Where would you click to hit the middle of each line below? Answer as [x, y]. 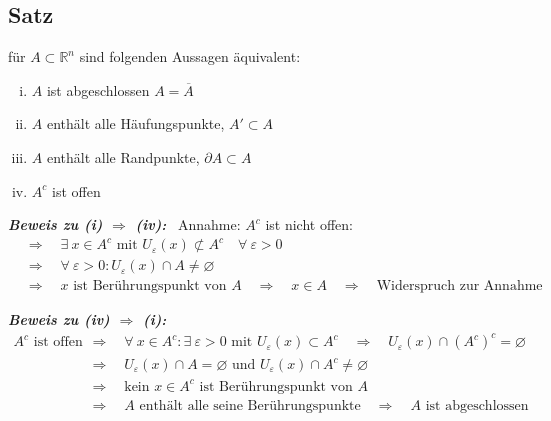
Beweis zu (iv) [59, 319]
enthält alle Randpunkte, [123, 156]
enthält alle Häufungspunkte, [135, 123]
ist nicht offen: [309, 224]
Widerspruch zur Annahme [459, 286]
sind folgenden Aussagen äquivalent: [190, 56]
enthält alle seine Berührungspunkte [250, 405]
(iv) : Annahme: [188, 224]
